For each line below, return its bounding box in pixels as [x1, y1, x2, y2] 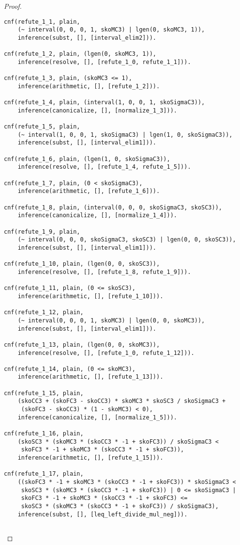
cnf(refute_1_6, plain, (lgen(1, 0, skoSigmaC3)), [4, 155, 170, 162]
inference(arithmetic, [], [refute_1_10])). [17, 292, 164, 300]
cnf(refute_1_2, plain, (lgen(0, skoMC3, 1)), [4, 50, 156, 58]
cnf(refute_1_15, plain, [4, 389, 84, 397]
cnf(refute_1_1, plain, [4, 18, 80, 25]
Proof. [4, 1, 22, 11]
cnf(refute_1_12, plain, [4, 309, 84, 316]
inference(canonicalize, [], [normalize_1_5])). [17, 414, 177, 421]
